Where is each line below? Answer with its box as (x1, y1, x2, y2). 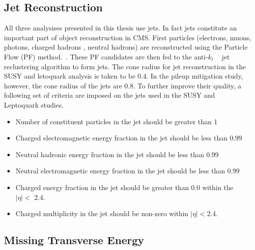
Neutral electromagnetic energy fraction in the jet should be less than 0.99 (15, 166, 240, 176)
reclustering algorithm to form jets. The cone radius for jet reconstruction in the (4, 61, 246, 71)
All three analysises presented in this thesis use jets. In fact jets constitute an (4, 23, 237, 33)
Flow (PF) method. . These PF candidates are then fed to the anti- (4, 51, 208, 61)
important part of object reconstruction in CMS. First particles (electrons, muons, (4, 32, 252, 42)
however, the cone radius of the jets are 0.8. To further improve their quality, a (4, 80, 242, 90)
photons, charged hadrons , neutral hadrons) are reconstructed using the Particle (4, 42, 248, 52)
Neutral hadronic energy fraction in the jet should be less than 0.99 (15, 149, 219, 159)
